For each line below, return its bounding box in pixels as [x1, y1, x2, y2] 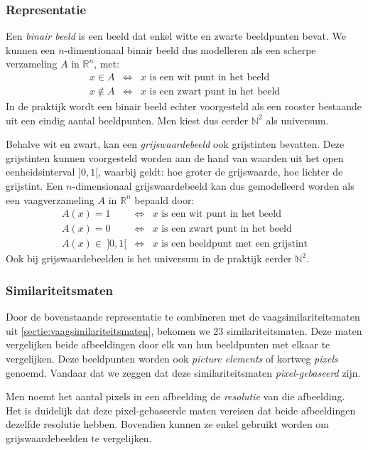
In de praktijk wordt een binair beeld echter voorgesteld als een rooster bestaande [6, 99, 362, 114]
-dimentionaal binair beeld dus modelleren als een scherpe [64, 42, 316, 57]
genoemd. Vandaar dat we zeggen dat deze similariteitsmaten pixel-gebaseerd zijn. [6, 365, 361, 380]
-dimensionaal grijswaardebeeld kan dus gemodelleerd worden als [72, 178, 355, 193]
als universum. [266, 112, 329, 127]
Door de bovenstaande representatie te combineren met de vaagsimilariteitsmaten [6, 309, 360, 324]
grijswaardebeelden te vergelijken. [6, 430, 152, 445]
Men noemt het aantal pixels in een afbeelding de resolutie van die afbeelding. [6, 389, 345, 404]
